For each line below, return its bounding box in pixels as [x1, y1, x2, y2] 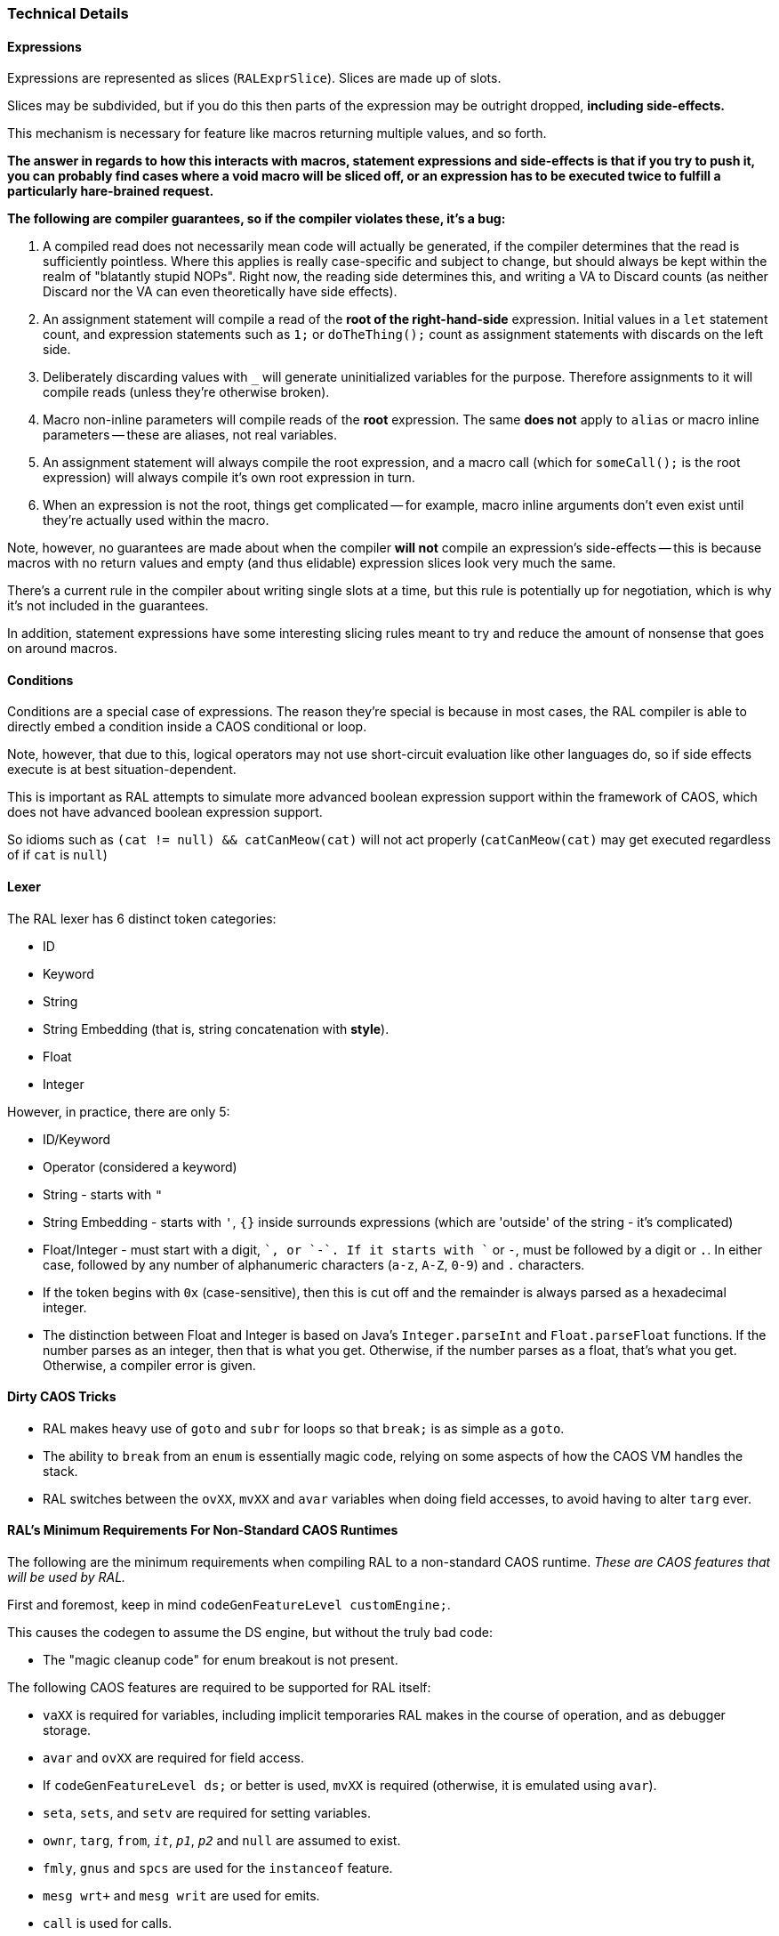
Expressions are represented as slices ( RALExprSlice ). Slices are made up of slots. [7, 70, 502, 86]
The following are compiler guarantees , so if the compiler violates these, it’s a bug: [7, 211, 506, 227]
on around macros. [7, 641, 117, 657]
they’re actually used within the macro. [43, 512, 269, 528]
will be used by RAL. [7, 1569, 126, 1585]
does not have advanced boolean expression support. [7, 804, 323, 820]
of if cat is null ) [7, 847, 108, 863]
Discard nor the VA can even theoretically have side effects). [43, 284, 398, 300]
